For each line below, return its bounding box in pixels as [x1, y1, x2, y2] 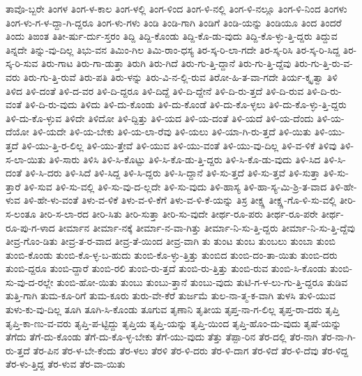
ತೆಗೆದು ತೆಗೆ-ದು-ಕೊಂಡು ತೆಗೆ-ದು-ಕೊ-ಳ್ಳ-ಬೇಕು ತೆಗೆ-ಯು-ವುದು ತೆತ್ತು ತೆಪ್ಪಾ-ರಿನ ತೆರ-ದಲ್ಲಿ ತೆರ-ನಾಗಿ [6, 329, 318, 344]
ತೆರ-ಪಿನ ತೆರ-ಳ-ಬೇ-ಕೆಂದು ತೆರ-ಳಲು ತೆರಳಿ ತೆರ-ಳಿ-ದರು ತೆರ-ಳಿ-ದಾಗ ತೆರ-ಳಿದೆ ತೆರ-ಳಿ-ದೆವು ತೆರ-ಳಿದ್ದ [33, 343, 349, 357]
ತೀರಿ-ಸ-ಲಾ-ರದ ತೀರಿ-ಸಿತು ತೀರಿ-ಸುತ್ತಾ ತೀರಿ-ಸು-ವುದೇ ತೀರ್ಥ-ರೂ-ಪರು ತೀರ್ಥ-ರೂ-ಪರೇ [39, 206, 318, 220]
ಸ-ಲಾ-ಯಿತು [6, 151, 46, 166]
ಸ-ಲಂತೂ [6, 206, 36, 220]
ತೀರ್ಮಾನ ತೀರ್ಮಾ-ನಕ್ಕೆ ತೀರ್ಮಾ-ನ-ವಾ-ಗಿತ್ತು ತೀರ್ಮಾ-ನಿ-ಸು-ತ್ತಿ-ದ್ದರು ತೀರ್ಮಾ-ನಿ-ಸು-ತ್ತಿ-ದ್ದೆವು [58, 220, 356, 234]
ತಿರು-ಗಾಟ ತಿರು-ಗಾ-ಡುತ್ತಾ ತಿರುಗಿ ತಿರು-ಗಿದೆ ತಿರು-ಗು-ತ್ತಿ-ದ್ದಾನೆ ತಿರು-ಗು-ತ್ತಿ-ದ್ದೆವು [41, 56, 292, 70]
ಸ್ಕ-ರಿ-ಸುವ [6, 56, 38, 70]
